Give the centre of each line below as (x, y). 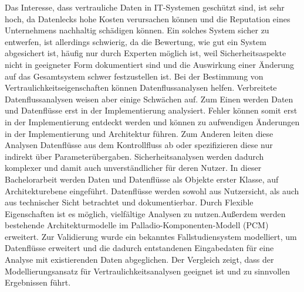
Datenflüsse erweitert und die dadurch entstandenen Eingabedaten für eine (139, 248)
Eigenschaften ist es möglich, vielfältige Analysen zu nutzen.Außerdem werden (145, 213)
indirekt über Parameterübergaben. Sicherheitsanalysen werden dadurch (134, 156)
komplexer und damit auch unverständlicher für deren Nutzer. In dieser (133, 168)
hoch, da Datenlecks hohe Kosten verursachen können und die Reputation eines (148, 18)
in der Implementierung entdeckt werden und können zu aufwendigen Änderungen (152, 121)
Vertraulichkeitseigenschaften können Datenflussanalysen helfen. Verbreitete (141, 87)
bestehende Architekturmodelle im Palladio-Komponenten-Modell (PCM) (137, 225)
